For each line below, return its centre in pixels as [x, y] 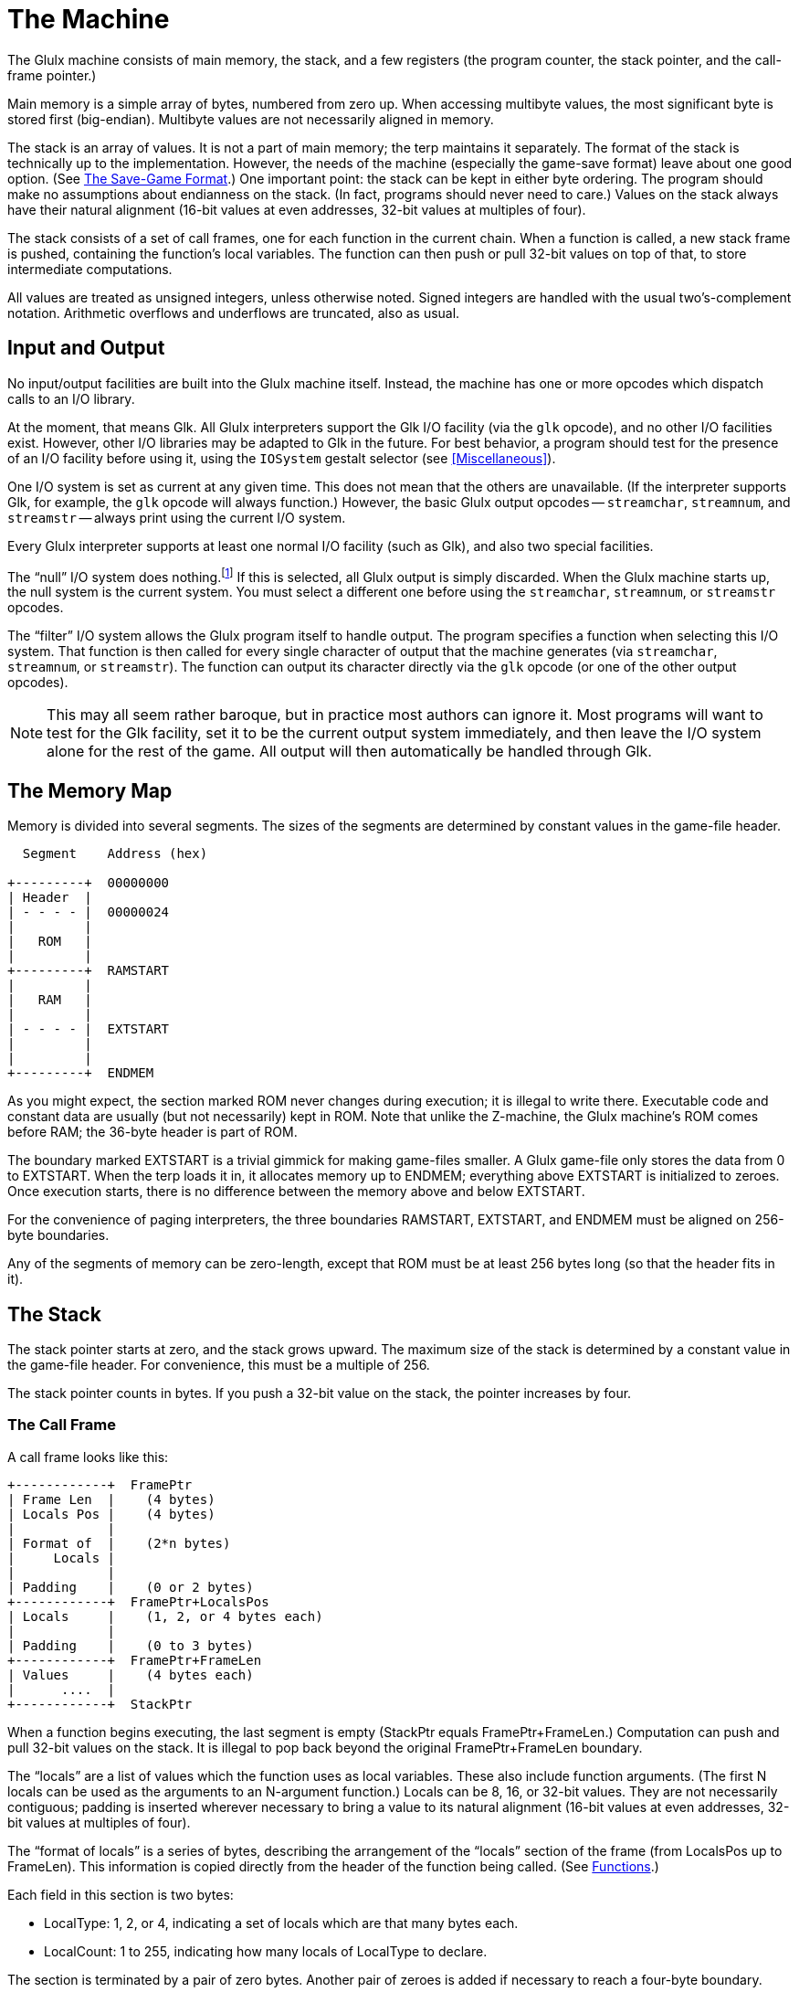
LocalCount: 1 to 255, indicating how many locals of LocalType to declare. [266, 1951]
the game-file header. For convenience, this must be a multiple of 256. [219, 1364]
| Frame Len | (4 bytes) [111, 1499]
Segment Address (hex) [115, 854]
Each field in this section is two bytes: [121, 1894]
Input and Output [86, 348]
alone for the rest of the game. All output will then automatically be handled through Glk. [349, 752]
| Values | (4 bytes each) [131, 1674]
